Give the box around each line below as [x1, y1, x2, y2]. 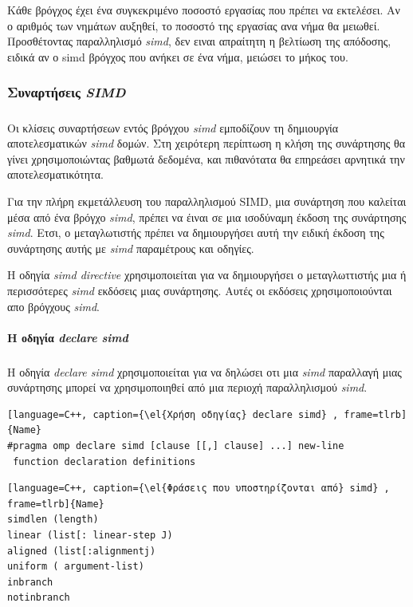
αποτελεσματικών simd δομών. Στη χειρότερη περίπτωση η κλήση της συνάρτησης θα [7, 135, 406, 152]
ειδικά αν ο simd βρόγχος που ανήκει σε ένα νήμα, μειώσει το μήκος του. [7, 48, 348, 65]
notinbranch [7, 592, 70, 604]
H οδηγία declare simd [7, 329, 128, 345]
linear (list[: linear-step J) [7, 530, 173, 542]
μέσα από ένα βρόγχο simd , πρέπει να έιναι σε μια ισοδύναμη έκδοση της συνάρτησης [7, 208, 407, 225]
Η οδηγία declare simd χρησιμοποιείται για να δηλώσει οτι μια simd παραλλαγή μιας [7, 363, 402, 380]
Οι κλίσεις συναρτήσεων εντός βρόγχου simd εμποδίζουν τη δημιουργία [7, 119, 339, 136]
